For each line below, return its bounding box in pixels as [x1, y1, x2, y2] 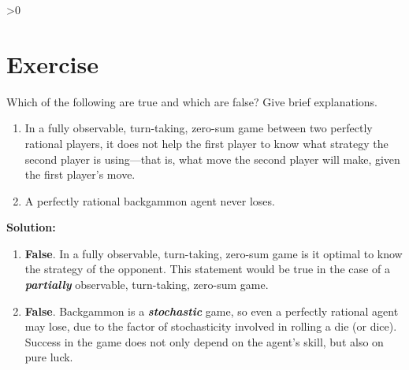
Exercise [6, 47, 99, 80]
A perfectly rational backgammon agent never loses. [24, 192, 275, 209]
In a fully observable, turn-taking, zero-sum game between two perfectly [24, 120, 373, 136]
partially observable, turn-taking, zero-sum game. [24, 276, 269, 293]
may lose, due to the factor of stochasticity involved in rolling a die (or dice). [24, 318, 397, 335]
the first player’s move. [24, 166, 136, 183]
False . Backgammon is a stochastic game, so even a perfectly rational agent [24, 302, 399, 319]
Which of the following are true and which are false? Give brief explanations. [6, 93, 377, 109]
